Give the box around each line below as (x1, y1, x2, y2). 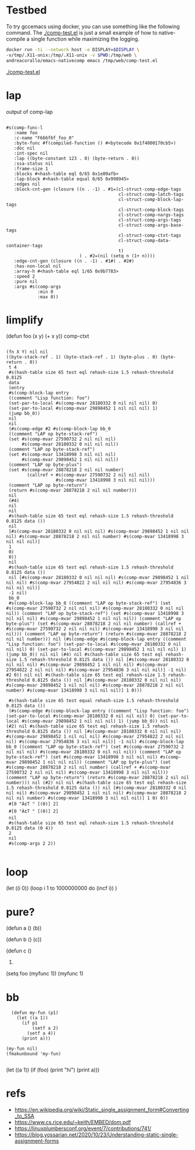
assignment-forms (14, 1138, 60, 1145)
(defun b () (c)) (6, 936, 42, 943)
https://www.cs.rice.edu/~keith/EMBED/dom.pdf (14, 1119, 131, 1126)
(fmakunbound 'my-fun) (6, 1051, 61, 1057)
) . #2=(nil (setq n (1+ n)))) (79, 253, 156, 258)
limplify (6, 313, 44, 326)
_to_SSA (14, 1112, 35, 1120)
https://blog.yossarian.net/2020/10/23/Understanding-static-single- (14, 1131, 179, 1138)
